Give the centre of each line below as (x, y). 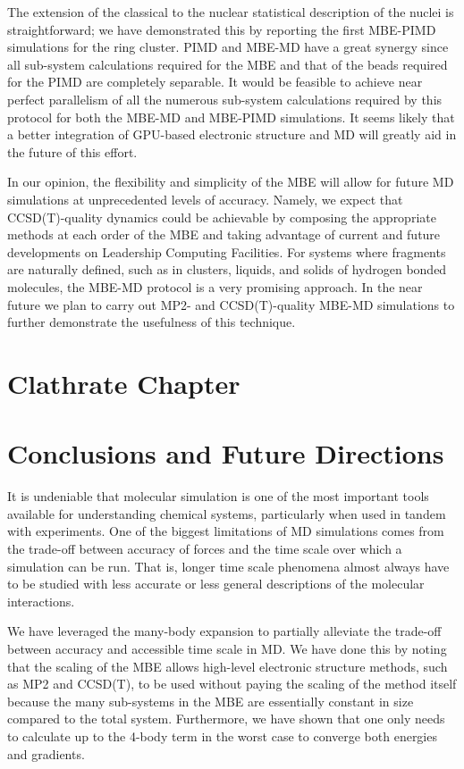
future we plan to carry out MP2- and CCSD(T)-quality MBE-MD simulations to (231, 304)
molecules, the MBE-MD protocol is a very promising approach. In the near (215, 286)
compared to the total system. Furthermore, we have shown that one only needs (226, 719)
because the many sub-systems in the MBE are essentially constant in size (211, 701)
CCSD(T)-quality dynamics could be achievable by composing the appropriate (222, 217)
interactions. (41, 601)
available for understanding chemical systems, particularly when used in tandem (227, 513)
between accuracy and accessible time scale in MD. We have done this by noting (227, 648)
